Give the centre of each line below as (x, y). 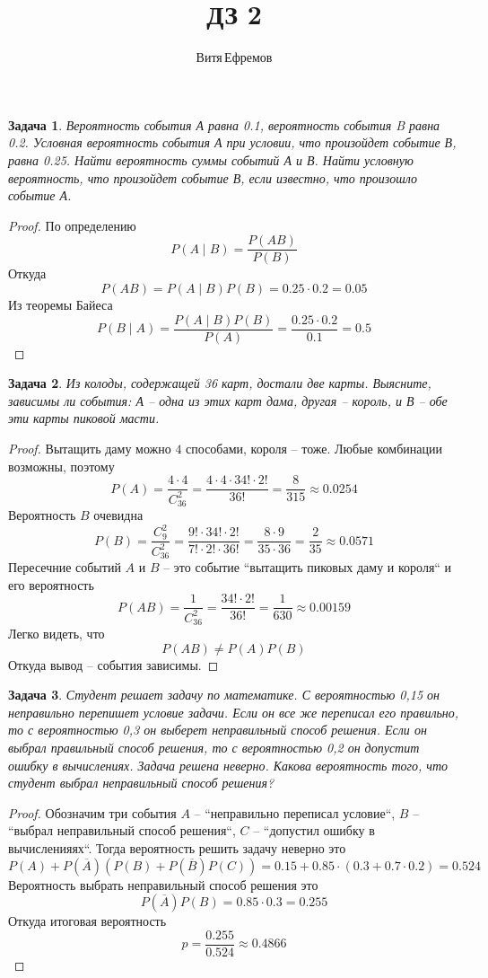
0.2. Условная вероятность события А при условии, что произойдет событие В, (232, 142)
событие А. (40, 195)
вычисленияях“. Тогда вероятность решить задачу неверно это (177, 847)
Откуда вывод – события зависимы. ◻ (113, 664)
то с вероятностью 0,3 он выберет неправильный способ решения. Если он (218, 730)
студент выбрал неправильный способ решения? (141, 783)
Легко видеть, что (57, 634)
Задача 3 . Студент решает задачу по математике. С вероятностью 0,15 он (224, 695)
